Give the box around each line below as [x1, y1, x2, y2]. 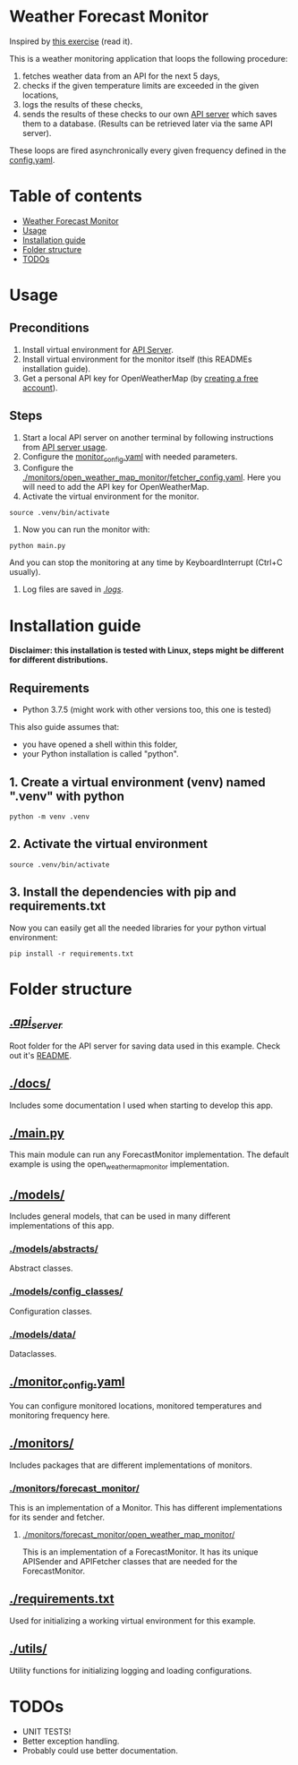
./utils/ [9, 1641, 47, 1657]
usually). [9, 567, 41, 578]
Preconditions [9, 321, 89, 336]
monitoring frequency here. [9, 1409, 110, 1420]
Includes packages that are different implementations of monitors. [9, 1460, 253, 1470]
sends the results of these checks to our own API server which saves [21, 108, 277, 119]
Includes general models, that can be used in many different [9, 1211, 231, 1221]
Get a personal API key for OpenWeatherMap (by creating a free [21, 373, 260, 383]
